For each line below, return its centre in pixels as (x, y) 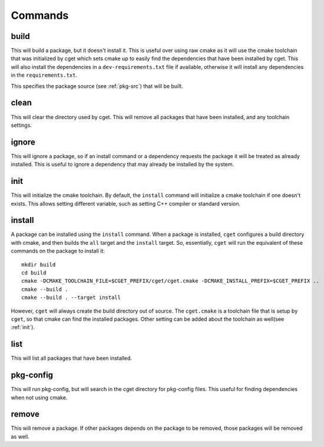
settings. (22, 125)
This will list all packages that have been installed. (72, 358)
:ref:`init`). (23, 327)
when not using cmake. (39, 397)
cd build (34, 272)
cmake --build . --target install (71, 298)
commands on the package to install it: (58, 251)
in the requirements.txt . (44, 75)
